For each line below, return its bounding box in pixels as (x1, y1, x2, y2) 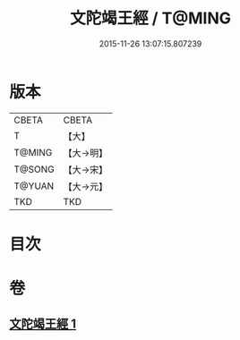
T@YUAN (13, 180, 55, 192)
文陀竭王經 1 (9, 317, 77, 332)
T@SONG (13, 163, 56, 175)
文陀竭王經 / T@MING (70, 8, 231, 29)
